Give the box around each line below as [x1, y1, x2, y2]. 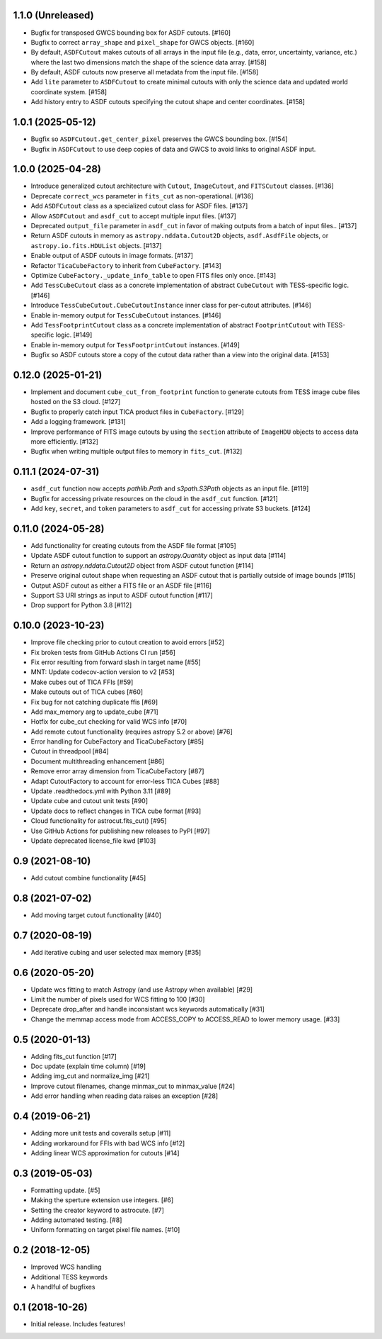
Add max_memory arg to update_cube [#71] [30, 707, 158, 716]
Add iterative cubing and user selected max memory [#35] [30, 948, 202, 956]
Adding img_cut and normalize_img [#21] [30, 1072, 150, 1080]
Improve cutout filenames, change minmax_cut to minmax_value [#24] [30, 1082, 235, 1090]
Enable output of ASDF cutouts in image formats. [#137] [30, 252, 194, 260]
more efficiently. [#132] [30, 437, 99, 446]
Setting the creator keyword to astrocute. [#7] [30, 1206, 164, 1214]
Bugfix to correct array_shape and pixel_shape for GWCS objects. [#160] [30, 38, 255, 46]
